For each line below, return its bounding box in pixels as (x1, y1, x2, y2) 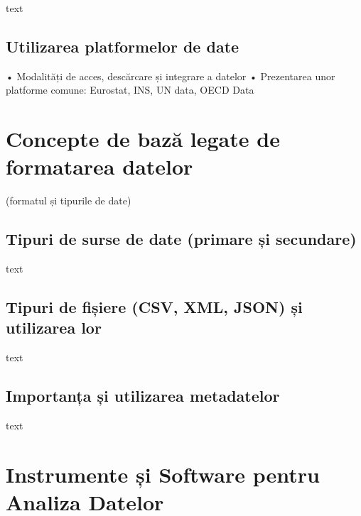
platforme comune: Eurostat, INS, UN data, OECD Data (6, 82, 254, 97)
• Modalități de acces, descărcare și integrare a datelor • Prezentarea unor (6, 68, 335, 83)
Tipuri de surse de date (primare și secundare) (6, 228, 357, 250)
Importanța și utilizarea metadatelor (6, 385, 280, 407)
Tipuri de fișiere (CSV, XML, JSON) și (6, 296, 303, 318)
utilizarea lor (6, 317, 102, 339)
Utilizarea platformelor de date (6, 35, 239, 57)
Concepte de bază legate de (6, 124, 280, 153)
